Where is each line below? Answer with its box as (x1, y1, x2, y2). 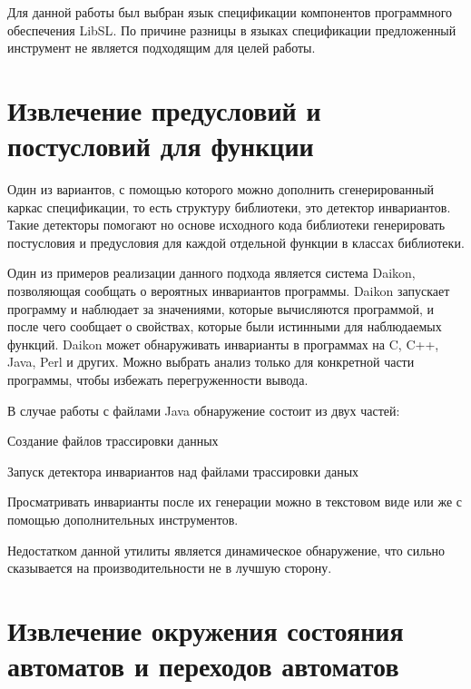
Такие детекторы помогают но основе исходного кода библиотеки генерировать (7, 215, 446, 234)
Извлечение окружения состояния (7, 611, 404, 648)
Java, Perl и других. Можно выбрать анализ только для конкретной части (7, 352, 415, 371)
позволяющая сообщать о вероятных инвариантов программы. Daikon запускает (7, 281, 450, 300)
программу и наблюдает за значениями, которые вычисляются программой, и (7, 299, 435, 318)
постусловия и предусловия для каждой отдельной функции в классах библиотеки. (7, 232, 465, 251)
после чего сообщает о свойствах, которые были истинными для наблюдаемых (7, 317, 442, 336)
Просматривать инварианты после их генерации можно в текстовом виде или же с (7, 492, 463, 511)
